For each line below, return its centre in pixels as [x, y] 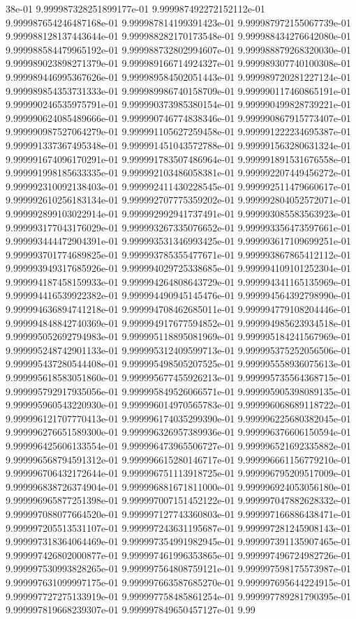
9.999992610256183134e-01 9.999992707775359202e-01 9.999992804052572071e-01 [178, 200]
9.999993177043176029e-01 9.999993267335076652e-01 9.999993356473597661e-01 [178, 227]
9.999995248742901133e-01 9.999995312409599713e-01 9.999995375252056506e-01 [178, 350]
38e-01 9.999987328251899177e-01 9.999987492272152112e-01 [135, 8]
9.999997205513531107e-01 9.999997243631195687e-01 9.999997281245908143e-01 [178, 527]
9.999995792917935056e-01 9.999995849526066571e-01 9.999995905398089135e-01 [178, 391]
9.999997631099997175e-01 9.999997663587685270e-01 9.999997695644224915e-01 [178, 582]
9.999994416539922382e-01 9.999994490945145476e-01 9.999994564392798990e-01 [178, 295]
